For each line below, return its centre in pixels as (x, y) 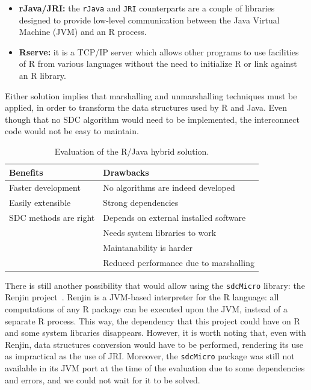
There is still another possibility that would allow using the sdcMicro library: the (155, 285)
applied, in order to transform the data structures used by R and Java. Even (146, 107)
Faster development (45, 187)
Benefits (26, 172)
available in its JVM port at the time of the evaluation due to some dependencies (155, 368)
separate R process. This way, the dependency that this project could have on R (152, 320)
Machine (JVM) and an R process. (83, 32)
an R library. (42, 76)
